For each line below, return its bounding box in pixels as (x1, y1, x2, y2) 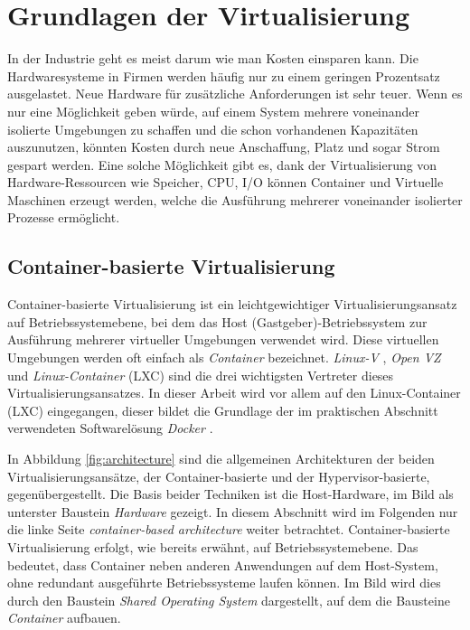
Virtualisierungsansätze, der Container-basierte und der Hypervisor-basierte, (7, 466, 430, 485)
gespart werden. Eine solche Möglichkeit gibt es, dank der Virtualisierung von (7, 155, 437, 174)
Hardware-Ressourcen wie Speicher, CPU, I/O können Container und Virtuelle (7, 173, 444, 192)
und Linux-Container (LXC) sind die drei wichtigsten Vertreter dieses (7, 365, 394, 384)
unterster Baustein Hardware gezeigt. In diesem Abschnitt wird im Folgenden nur (7, 502, 458, 521)
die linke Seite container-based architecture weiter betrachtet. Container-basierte (7, 520, 450, 539)
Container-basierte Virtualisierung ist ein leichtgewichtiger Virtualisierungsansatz (7, 295, 457, 314)
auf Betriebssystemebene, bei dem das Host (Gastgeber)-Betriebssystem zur (7, 312, 428, 331)
